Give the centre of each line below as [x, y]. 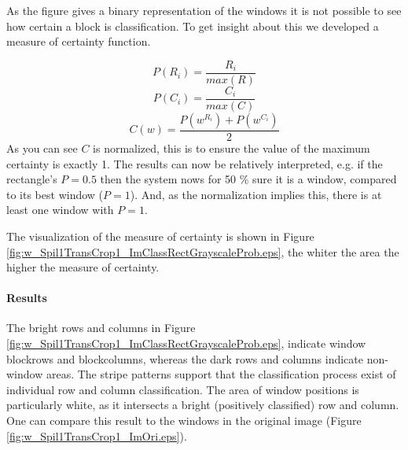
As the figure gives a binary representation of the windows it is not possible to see [204, 10]
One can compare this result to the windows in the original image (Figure [184, 420]
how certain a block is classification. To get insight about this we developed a [193, 26]
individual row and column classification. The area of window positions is [183, 389]
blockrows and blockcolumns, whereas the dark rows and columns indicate [185, 358]
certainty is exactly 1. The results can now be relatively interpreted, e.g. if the [195, 163]
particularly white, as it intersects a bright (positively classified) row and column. [203, 405]
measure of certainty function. [79, 41]
